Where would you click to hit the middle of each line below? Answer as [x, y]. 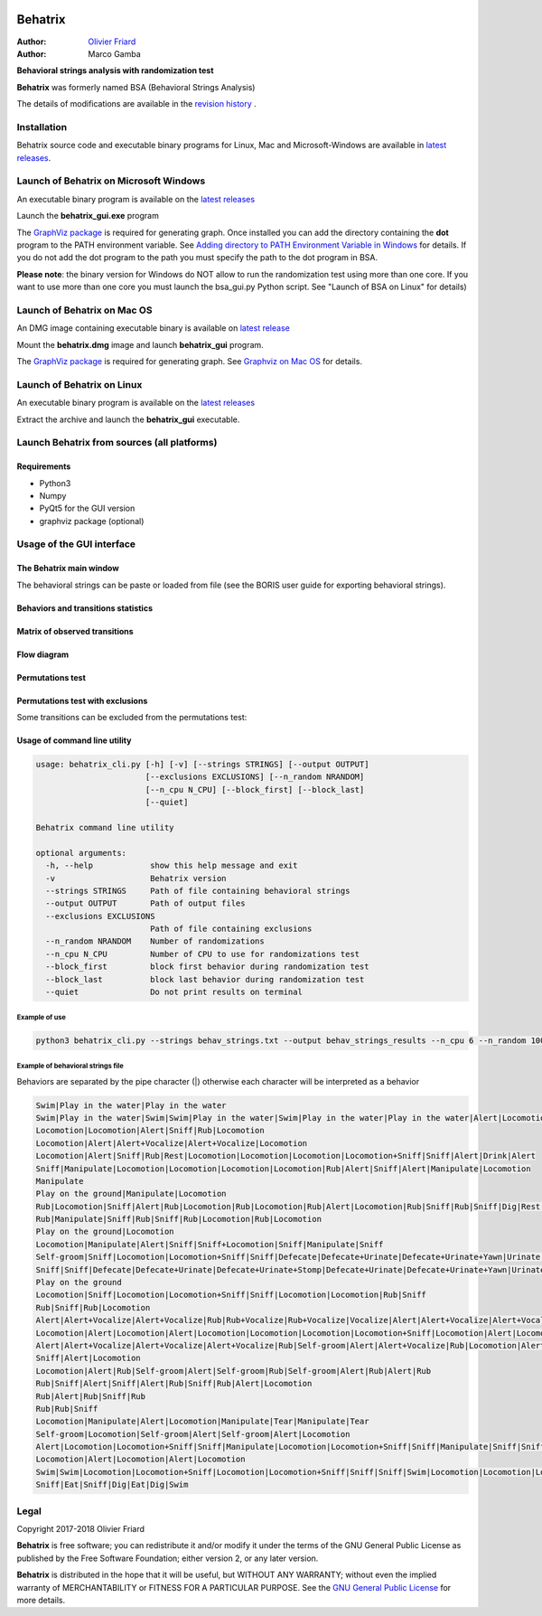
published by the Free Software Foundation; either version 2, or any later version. [168, 1558]
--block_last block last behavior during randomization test [205, 979]
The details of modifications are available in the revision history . [136, 104]
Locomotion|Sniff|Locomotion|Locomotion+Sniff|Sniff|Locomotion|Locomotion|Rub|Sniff [231, 1295]
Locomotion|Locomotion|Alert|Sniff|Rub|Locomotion [150, 1131]
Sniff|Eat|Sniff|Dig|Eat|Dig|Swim [112, 1485]
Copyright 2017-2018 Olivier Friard [80, 1529]
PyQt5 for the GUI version [87, 508]
